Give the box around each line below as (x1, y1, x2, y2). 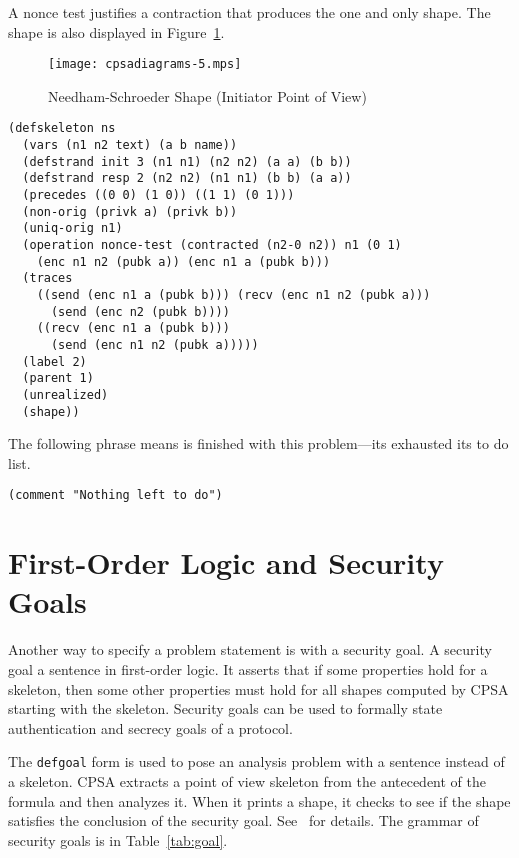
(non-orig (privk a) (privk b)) (22, 204, 238, 219)
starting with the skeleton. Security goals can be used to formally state (8, 698, 443, 719)
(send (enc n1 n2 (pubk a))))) (50, 337, 259, 352)
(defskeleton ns (8, 121, 116, 136)
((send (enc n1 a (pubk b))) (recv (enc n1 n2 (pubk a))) (36, 288, 431, 302)
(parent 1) (22, 371, 94, 386)
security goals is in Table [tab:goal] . (8, 829, 228, 850)
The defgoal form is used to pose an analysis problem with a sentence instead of (8, 751, 505, 772)
